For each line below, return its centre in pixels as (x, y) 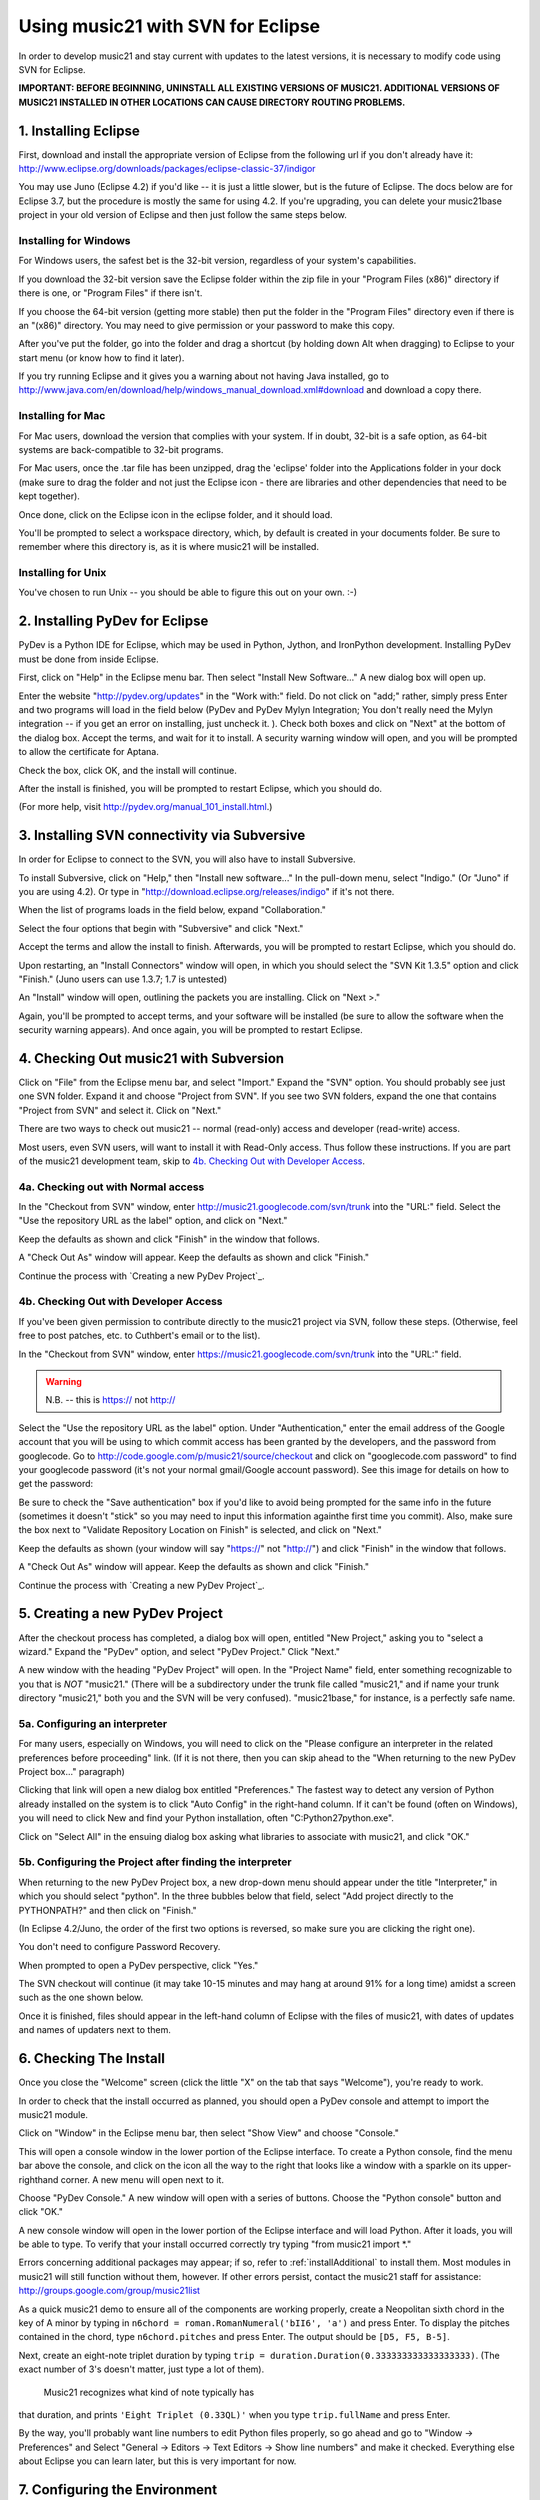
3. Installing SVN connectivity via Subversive (162, 835)
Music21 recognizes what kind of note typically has (149, 2392)
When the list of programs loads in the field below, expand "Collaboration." (172, 910)
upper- (497, 2166)
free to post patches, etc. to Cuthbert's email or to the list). (139, 1336)
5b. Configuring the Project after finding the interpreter (155, 1862)
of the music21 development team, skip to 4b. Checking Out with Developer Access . (191, 1161)
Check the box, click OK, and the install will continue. (127, 770)
